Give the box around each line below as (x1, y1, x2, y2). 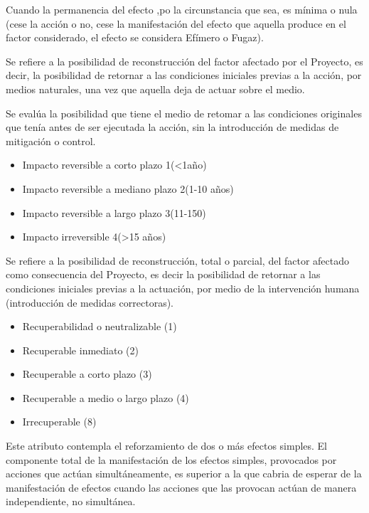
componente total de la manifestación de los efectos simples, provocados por (6, 452, 337, 467)
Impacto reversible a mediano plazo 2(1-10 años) (22, 181, 234, 196)
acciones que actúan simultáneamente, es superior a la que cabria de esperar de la (6, 466, 362, 481)
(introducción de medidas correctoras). (6, 295, 173, 310)
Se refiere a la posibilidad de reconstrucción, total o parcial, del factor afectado (6, 253, 350, 268)
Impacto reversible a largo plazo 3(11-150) (22, 205, 206, 220)
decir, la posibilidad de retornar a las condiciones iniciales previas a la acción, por (6, 68, 362, 83)
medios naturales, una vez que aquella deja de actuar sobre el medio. (6, 81, 305, 96)
